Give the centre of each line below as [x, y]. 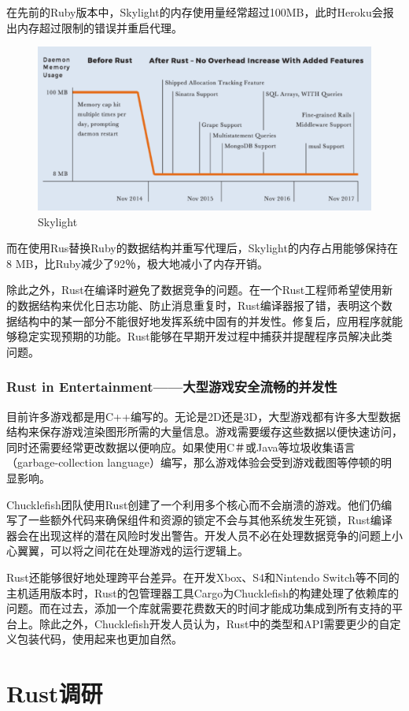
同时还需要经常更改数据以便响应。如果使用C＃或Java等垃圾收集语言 [181, 447]
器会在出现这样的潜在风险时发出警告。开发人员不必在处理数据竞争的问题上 [199, 535]
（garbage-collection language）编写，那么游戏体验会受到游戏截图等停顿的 [194, 462]
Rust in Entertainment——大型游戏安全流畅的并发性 [172, 387]
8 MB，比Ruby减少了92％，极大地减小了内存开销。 [137, 263]
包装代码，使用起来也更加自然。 [99, 639]
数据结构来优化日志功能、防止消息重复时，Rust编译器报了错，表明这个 [199, 305]
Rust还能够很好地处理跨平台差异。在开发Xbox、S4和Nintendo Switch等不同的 [203, 577]
